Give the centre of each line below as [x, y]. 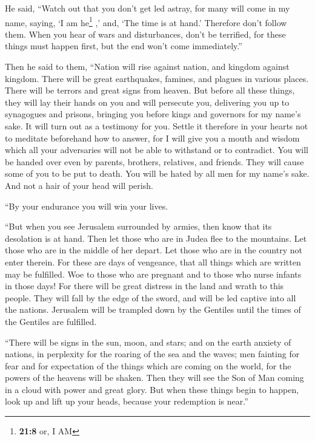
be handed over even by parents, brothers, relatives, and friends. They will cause [154, 161]
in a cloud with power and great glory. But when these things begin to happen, [152, 389]
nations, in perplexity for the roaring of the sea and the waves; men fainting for [152, 354]
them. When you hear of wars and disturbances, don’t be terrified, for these [145, 34]
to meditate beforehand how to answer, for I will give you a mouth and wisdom [152, 138]
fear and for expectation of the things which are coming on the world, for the [148, 365]
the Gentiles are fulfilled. [51, 321]
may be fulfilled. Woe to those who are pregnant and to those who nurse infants [153, 274]
